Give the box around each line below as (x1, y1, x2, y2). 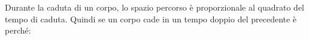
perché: (5, 24, 31, 36)
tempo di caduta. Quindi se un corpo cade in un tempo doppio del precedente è (5, 12, 297, 25)
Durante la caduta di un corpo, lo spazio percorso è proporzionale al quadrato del (5, 1, 304, 13)
